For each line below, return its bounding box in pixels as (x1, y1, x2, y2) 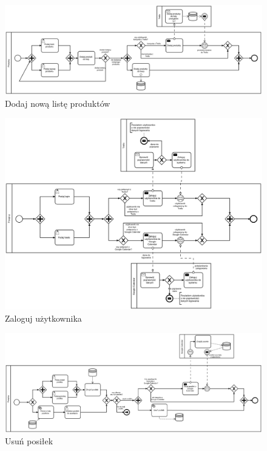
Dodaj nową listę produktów (5, 97, 110, 109)
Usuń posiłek (5, 435, 53, 447)
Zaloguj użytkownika (5, 311, 82, 324)
